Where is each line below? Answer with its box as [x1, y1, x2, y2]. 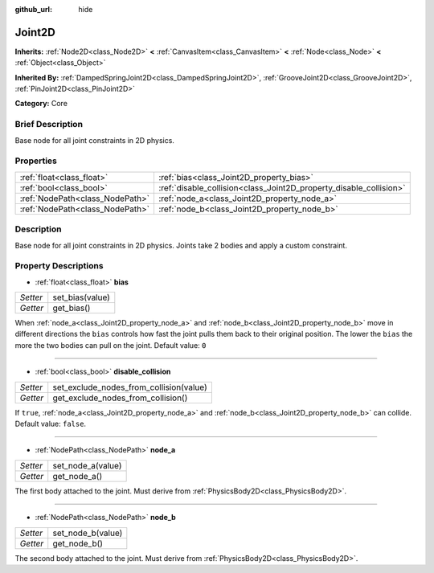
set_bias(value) [52, 292, 110, 303]
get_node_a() [52, 470, 103, 481]
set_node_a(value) [52, 460, 122, 471]
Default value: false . [14, 419, 87, 428]
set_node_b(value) [52, 527, 123, 538]
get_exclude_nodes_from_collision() [52, 392, 188, 403]
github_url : [14, 5, 52, 14]
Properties [14, 155, 58, 166]
